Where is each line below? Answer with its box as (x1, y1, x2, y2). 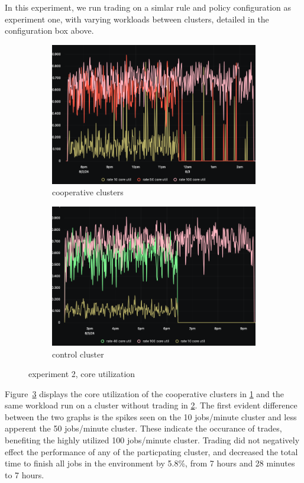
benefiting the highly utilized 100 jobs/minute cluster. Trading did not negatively (5, 434, 300, 446)
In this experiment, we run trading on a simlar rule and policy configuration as (5, 1, 291, 13)
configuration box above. (5, 24, 94, 37)
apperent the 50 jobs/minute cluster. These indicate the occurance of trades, (5, 422, 282, 434)
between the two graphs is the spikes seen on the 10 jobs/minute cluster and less (5, 410, 297, 423)
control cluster (52, 347, 104, 360)
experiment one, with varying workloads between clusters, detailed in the (5, 12, 269, 25)
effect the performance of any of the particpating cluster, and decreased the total (5, 445, 298, 458)
